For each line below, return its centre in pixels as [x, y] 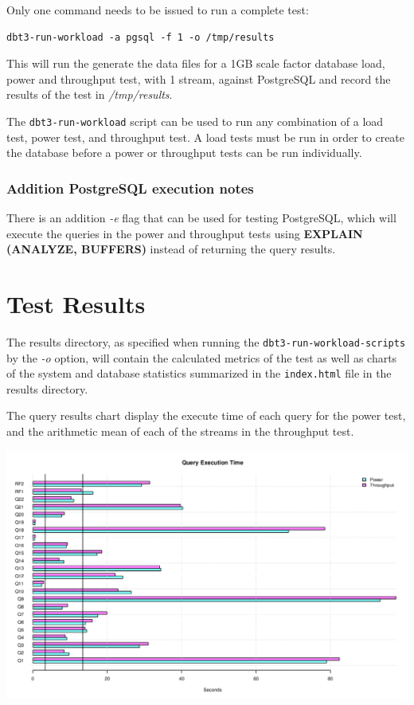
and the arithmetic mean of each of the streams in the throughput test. [180, 431]
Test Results [76, 304]
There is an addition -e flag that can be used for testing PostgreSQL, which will [201, 218]
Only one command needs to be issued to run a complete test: [158, 10]
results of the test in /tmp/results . [90, 94]
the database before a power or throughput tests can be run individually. [184, 153]
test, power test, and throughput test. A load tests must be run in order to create [206, 137]
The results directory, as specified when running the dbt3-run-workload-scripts [206, 341]
